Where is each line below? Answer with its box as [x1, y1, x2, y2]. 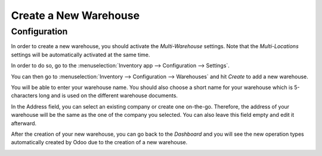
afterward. [11, 119, 37, 127]
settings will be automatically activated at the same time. [11, 51, 150, 58]
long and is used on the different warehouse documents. [39, 92, 178, 99]
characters [11, 92, 38, 99]
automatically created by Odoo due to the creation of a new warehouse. [11, 139, 188, 146]
